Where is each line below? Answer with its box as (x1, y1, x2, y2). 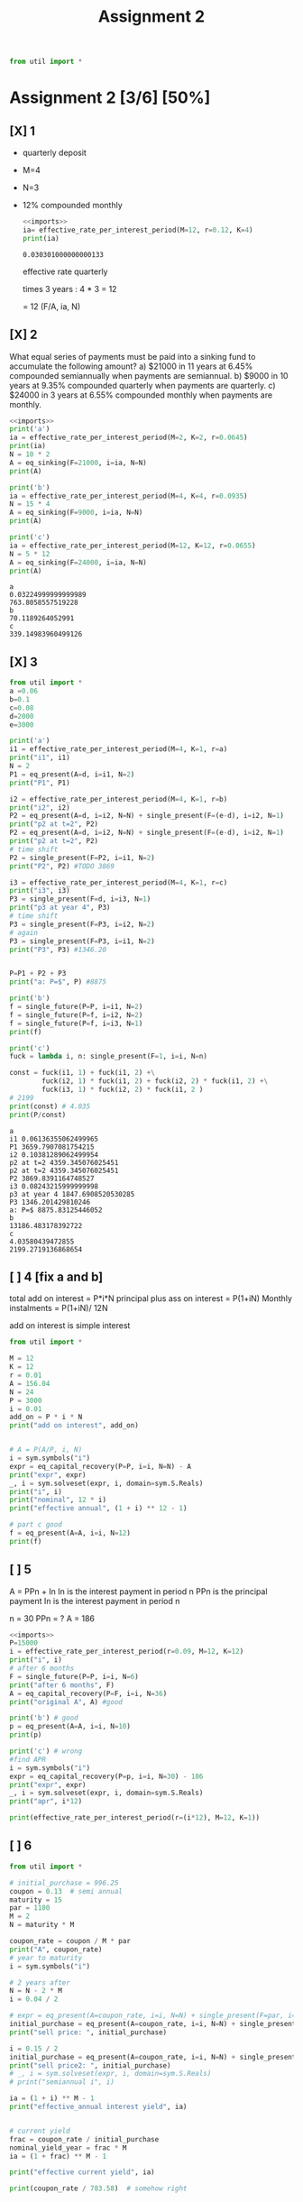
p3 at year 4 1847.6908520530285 (9, 1189, 135, 1198)
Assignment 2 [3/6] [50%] (9, 87, 211, 108)
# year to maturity (9, 1953, 83, 1962)
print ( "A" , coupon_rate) (9, 1945, 103, 1954)
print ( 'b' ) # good (9, 1713, 78, 1723)
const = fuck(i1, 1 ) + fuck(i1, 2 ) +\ (9, 1069, 155, 1078)
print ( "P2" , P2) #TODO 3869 (9, 861, 115, 871)
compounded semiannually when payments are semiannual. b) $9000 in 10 (9, 370, 289, 381)
